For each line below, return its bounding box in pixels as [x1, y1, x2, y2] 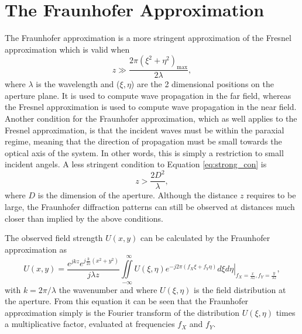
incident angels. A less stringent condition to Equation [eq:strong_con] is [5, 158, 267, 170]
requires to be [246, 189, 296, 201]
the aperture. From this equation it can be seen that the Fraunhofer [5, 295, 249, 307]
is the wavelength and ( [36, 78, 120, 90]
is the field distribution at [194, 283, 286, 295]
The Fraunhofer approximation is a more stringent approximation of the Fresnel [5, 32, 291, 44]
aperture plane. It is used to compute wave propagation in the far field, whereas [5, 89, 291, 101]
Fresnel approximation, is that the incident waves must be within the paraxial [5, 123, 284, 136]
